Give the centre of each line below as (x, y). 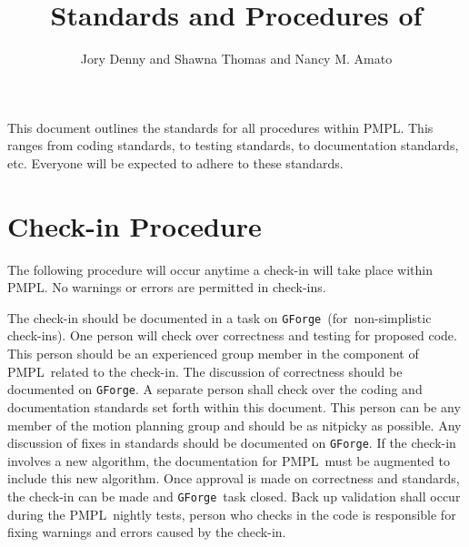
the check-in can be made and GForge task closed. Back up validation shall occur (234, 496)
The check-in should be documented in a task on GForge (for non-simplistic (220, 317)
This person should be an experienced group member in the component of (213, 354)
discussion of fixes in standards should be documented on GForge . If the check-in (232, 443)
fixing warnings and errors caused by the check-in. (147, 532)
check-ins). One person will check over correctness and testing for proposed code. (232, 335)
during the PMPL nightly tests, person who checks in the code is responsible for (232, 514)
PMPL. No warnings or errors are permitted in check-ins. (167, 287)
